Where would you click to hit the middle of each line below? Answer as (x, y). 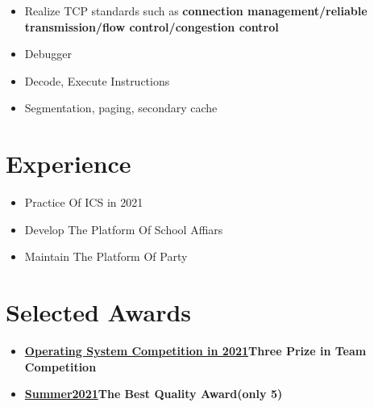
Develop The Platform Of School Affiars (124, 229)
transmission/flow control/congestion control (152, 26)
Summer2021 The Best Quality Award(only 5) (154, 394)
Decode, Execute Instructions (97, 80)
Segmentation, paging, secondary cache (121, 108)
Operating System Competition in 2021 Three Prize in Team (195, 350)
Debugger (48, 54)
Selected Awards (99, 312)
